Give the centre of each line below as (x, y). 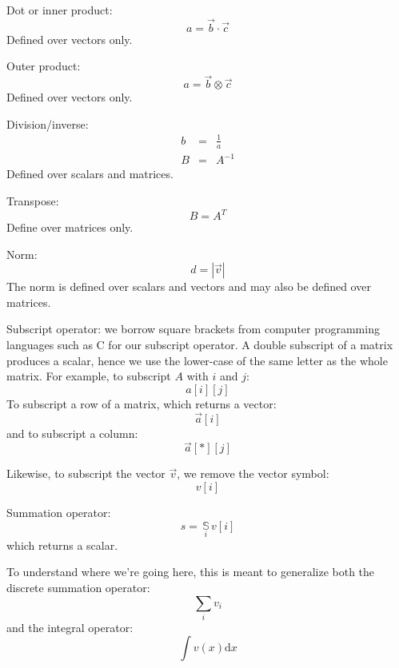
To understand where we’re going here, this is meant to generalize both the (191, 572)
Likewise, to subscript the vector (86, 473)
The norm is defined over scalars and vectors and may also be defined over (189, 286)
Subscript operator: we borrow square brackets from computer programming (193, 329)
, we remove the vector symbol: (253, 473)
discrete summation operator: (78, 587)
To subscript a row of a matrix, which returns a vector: (142, 403)
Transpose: (33, 200)
